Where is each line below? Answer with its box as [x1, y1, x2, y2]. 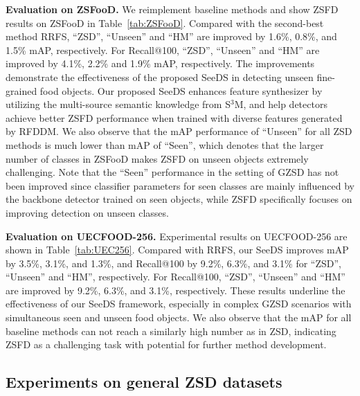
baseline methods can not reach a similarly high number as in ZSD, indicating [6, 323, 336, 338]
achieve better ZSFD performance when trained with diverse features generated [6, 110, 343, 125]
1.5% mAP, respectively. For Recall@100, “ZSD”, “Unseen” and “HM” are [6, 42, 320, 57]
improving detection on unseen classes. [6, 205, 169, 219]
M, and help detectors [234, 97, 327, 111]
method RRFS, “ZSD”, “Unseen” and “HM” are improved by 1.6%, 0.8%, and [6, 29, 337, 44]
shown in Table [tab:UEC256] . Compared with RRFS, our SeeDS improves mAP [6, 242, 349, 257]
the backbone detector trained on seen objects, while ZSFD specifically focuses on [6, 192, 352, 206]
